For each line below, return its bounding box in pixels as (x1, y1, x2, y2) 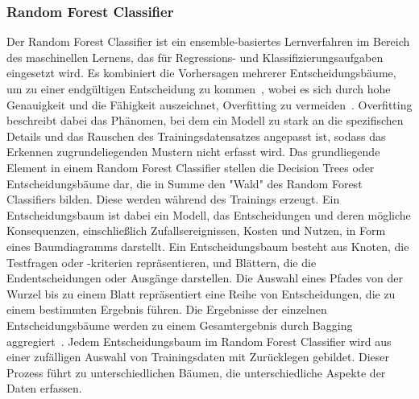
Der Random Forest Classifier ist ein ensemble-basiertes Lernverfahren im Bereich (6, 33, 410, 50)
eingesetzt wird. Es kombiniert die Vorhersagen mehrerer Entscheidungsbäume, (6, 64, 396, 81)
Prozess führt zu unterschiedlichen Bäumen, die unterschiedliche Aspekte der (6, 364, 386, 380)
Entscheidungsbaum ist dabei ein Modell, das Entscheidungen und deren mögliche (6, 206, 411, 223)
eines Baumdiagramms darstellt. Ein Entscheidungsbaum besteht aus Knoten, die (6, 237, 409, 254)
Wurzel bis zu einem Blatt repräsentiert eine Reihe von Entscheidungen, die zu (6, 285, 396, 302)
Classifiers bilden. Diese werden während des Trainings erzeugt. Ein (6, 191, 340, 208)
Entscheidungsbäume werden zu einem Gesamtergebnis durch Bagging (6, 316, 353, 333)
